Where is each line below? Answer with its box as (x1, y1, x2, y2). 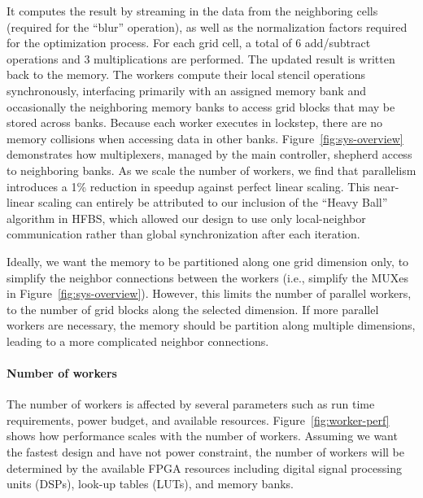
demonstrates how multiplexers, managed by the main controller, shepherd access (7, 146, 412, 163)
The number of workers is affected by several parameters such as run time (7, 395, 375, 413)
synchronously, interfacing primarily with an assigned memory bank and (7, 81, 366, 98)
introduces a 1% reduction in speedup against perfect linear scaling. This (7, 177, 370, 194)
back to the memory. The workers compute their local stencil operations (7, 66, 365, 83)
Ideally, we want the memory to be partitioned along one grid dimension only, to (7, 252, 409, 269)
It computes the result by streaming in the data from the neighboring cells (7, 2, 378, 19)
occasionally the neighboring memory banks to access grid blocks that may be (7, 98, 395, 115)
